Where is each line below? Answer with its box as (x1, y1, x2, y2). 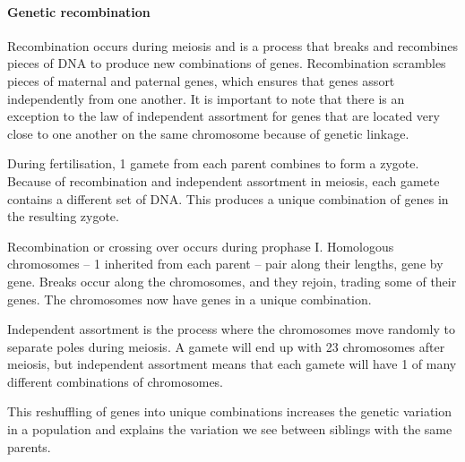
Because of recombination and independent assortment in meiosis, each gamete (7, 171, 440, 190)
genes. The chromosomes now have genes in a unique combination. (7, 289, 372, 308)
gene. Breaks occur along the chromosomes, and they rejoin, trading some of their (7, 271, 457, 290)
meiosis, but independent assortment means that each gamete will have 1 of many (7, 355, 457, 373)
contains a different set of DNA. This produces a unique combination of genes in (7, 189, 449, 208)
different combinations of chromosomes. (7, 372, 224, 390)
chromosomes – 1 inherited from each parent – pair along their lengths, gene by (7, 254, 443, 273)
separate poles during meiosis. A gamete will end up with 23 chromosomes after (7, 337, 445, 355)
